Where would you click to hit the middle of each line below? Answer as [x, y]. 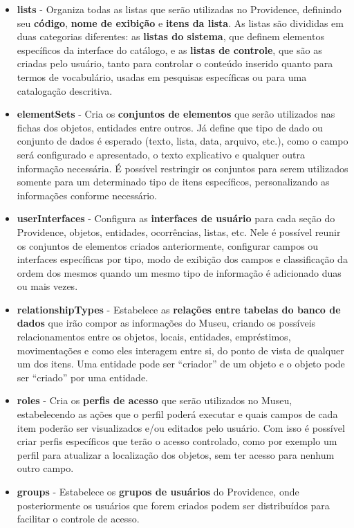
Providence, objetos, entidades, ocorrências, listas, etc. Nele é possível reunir [179, 231]
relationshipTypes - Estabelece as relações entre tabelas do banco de [179, 309]
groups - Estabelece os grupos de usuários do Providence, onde [158, 491]
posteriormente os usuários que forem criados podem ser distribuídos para [173, 505]
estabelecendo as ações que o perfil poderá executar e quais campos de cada [177, 414]
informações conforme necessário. [87, 195]
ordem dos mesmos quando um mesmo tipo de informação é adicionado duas [179, 272]
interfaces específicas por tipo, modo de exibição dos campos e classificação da [182, 259]
